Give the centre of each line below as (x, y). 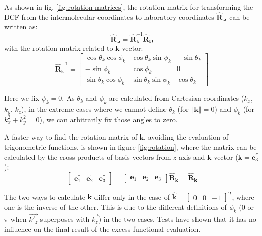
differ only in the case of (132, 197)
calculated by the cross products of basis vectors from (88, 157)
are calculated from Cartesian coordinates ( (176, 98)
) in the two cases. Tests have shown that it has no (177, 219)
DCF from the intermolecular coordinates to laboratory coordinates (109, 16)
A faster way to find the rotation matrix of (71, 137)
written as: (21, 27)
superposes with (65, 219)
